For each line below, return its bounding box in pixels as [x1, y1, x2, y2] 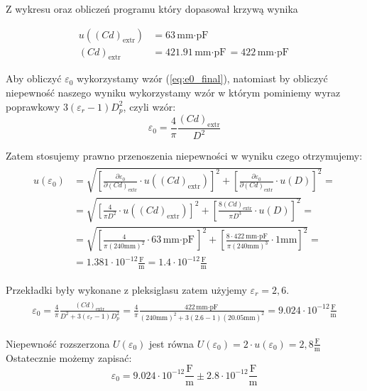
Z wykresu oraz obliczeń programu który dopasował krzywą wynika [6, 1, 298, 16]
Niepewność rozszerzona [6, 336, 110, 351]
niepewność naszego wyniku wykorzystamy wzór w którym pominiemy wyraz [6, 85, 341, 100]
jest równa [149, 336, 195, 351]
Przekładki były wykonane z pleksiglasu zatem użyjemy [6, 282, 247, 297]
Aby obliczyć [6, 71, 62, 86]
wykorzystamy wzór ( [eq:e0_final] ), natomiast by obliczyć [77, 71, 328, 86]
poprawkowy [6, 99, 60, 114]
